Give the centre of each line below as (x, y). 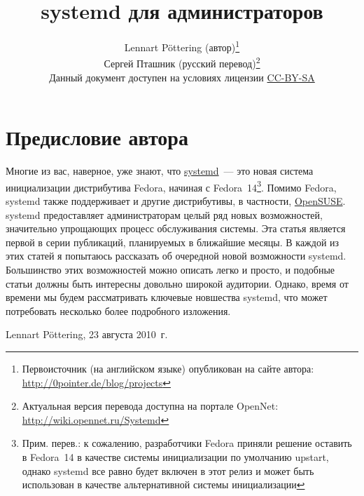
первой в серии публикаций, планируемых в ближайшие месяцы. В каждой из (173, 242)
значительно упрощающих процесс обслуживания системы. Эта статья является (176, 228)
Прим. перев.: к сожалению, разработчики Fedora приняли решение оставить (187, 443)
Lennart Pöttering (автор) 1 (182, 46)
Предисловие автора (97, 137)
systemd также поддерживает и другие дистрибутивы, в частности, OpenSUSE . (176, 201)
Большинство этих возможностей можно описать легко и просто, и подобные (170, 269)
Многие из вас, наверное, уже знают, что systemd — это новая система (160, 171)
